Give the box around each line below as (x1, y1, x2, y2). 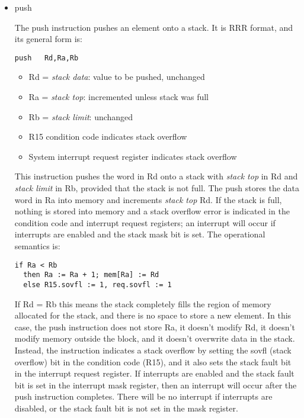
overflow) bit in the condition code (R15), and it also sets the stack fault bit (14, 355, 292, 368)
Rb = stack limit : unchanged (28, 110, 133, 123)
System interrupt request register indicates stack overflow (28, 150, 237, 162)
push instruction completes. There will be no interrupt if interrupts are (14, 390, 273, 403)
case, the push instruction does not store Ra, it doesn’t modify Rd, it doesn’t (14, 320, 295, 333)
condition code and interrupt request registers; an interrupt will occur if (14, 216, 276, 229)
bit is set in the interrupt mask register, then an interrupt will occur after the (14, 378, 297, 391)
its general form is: (14, 33, 82, 45)
